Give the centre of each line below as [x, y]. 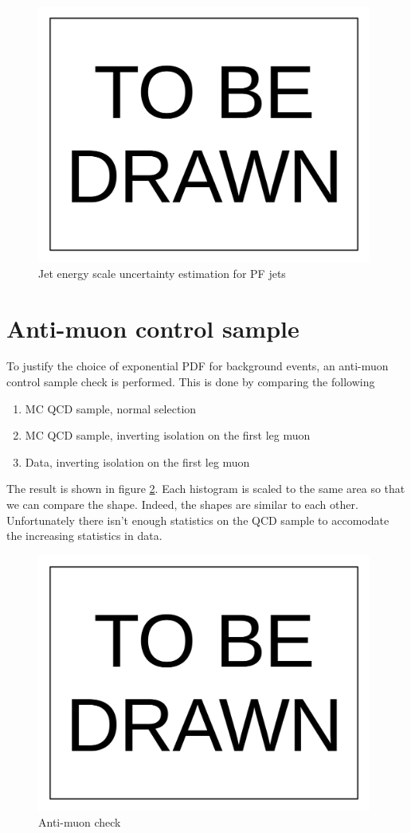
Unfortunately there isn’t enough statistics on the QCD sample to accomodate [198, 520]
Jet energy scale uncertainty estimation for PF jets [162, 273]
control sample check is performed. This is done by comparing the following [191, 382]
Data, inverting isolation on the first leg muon [137, 461]
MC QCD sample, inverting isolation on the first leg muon [168, 435]
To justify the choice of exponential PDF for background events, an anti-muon [198, 366]
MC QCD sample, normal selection [111, 408]
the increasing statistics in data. [84, 536]
